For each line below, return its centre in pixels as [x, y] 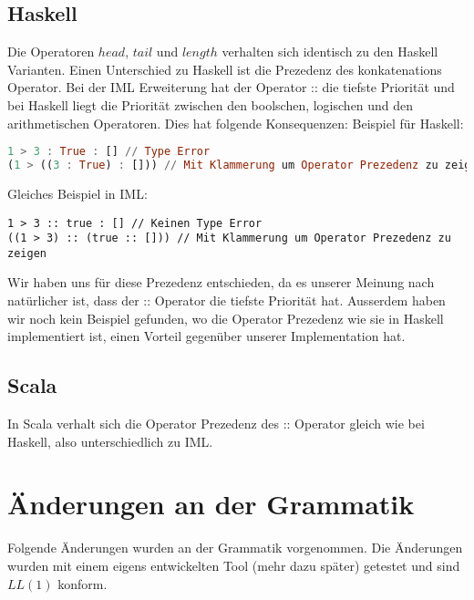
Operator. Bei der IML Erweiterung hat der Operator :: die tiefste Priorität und [231, 87]
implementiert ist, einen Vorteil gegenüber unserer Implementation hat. [206, 336]
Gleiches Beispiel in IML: [77, 193]
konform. [82, 583]
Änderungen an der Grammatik [211, 504]
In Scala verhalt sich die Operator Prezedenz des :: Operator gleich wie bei [216, 424]
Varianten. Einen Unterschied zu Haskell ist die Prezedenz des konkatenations [225, 69]
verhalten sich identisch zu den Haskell [330, 52]
